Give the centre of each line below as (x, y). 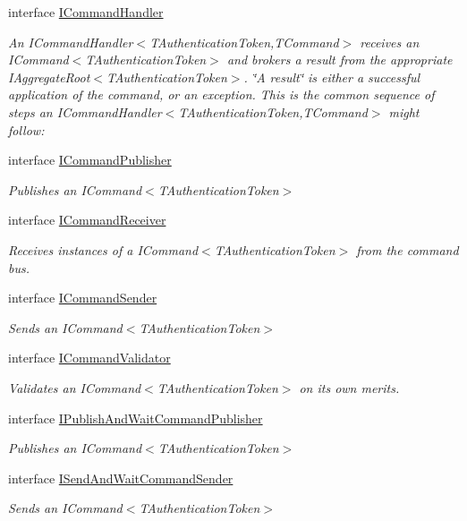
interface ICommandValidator (89, 358)
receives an (390, 42)
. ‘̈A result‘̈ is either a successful (332, 77)
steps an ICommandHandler (85, 111)
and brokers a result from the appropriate (340, 60)
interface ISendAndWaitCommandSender (121, 478)
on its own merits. (349, 387)
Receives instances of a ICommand (103, 249)
